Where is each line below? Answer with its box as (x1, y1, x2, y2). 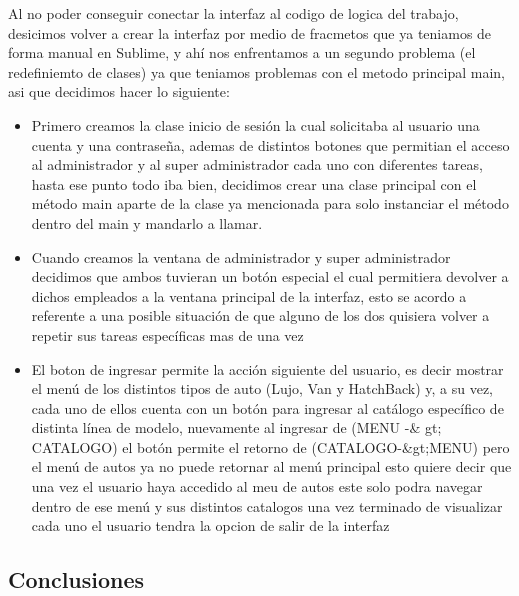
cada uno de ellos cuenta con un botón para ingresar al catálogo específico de (31, 397, 504, 418)
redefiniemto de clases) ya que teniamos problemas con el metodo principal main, (8, 61, 505, 82)
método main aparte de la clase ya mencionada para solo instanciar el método (31, 193, 509, 214)
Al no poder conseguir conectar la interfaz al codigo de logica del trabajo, (8, 3, 459, 23)
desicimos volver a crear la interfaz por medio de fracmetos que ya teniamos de (8, 22, 492, 43)
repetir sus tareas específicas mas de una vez (31, 324, 304, 345)
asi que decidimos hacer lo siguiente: (8, 81, 230, 102)
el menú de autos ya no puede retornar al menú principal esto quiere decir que (31, 456, 512, 477)
